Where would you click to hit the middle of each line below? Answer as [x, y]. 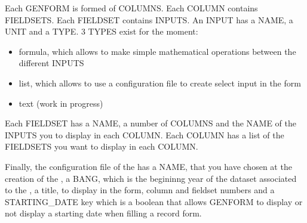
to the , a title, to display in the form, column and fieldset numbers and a [140, 190]
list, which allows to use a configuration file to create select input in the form [160, 83]
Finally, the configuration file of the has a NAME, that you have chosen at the [148, 166]
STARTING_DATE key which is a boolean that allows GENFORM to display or [154, 201]
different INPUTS [51, 63]
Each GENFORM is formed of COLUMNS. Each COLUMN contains [131, 8]
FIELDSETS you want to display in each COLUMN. [102, 146]
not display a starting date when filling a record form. [103, 213]
